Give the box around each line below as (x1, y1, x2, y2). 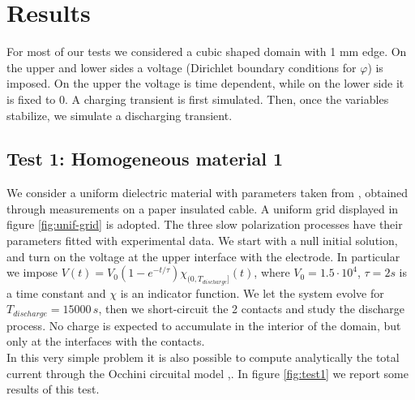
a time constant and (6, 284, 106, 301)
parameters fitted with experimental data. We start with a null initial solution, (6, 232, 398, 249)
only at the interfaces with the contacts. (6, 333, 205, 350)
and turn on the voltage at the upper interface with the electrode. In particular (6, 247, 400, 265)
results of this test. (6, 381, 100, 398)
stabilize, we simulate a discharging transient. (6, 106, 233, 123)
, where (254, 264, 290, 281)
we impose (6, 264, 58, 281)
